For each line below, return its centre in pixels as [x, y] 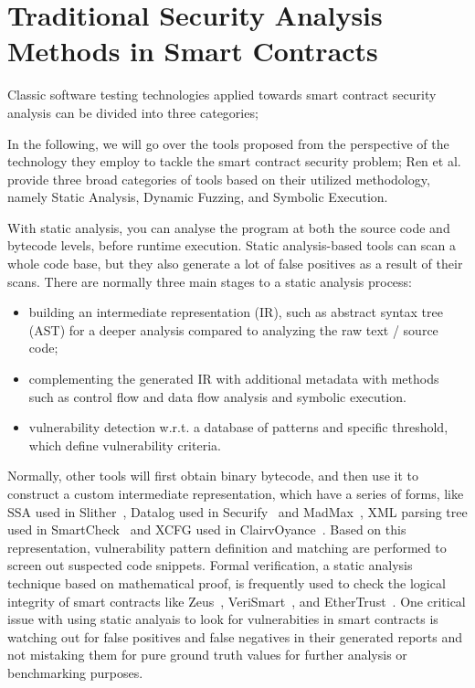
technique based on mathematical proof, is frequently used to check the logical [227, 582]
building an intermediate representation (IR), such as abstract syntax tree [236, 312]
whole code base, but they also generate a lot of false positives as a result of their [235, 264]
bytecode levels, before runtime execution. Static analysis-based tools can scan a [232, 245]
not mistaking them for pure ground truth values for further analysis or [207, 655]
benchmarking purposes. [75, 672]
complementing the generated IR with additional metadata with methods [234, 379]
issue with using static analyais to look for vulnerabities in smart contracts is [223, 619]
